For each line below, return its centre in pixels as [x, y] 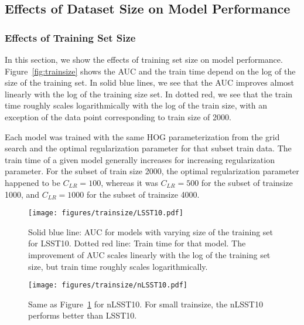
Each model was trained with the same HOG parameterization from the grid [142, 136]
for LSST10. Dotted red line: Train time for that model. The [137, 243]
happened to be [33, 182]
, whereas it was [129, 182]
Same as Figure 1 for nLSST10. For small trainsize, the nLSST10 [146, 304]
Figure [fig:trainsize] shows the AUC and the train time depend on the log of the [150, 71]
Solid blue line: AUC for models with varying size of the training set [151, 231]
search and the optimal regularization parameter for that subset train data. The [148, 148]
